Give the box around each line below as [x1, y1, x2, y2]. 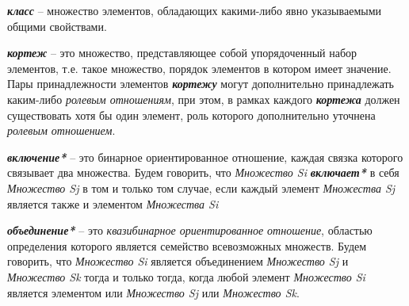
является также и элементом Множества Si [7, 195, 219, 212]
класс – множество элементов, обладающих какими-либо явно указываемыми [7, 2, 382, 18]
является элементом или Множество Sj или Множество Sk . [7, 284, 300, 300]
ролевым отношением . [7, 122, 116, 139]
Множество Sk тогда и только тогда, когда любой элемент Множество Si [7, 268, 365, 285]
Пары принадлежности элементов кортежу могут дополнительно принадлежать [7, 75, 394, 92]
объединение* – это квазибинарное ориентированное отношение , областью [7, 222, 373, 239]
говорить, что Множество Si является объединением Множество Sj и [7, 253, 349, 270]
